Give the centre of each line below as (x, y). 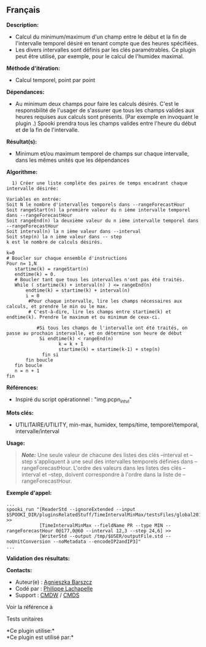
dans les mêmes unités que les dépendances (72, 160)
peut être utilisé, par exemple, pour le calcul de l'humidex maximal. (100, 56)
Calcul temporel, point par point (55, 80)
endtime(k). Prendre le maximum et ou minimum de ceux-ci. (83, 317)
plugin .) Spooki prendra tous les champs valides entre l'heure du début (106, 123)
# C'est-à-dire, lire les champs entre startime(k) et (100, 312)
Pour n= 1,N (21, 263)
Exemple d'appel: (29, 493)
